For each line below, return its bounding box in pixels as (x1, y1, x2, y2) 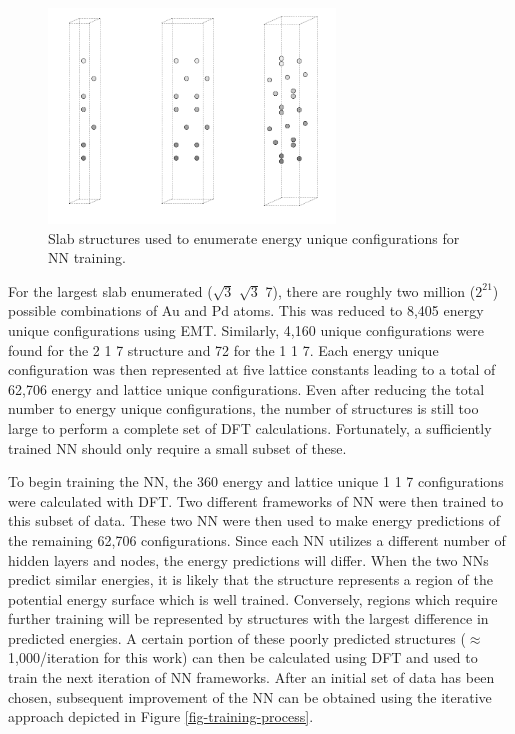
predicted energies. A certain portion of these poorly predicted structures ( (8, 627, 466, 648)
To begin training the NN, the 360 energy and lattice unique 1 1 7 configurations (8, 471, 504, 492)
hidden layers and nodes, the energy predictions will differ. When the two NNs (8, 549, 489, 570)
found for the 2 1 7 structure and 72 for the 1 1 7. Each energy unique (8, 339, 439, 360)
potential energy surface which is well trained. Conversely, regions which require (8, 588, 498, 609)
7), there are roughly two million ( (265, 280, 476, 301)
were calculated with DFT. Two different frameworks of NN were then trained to (8, 490, 504, 511)
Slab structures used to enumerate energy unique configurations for (48, 227, 460, 248)
